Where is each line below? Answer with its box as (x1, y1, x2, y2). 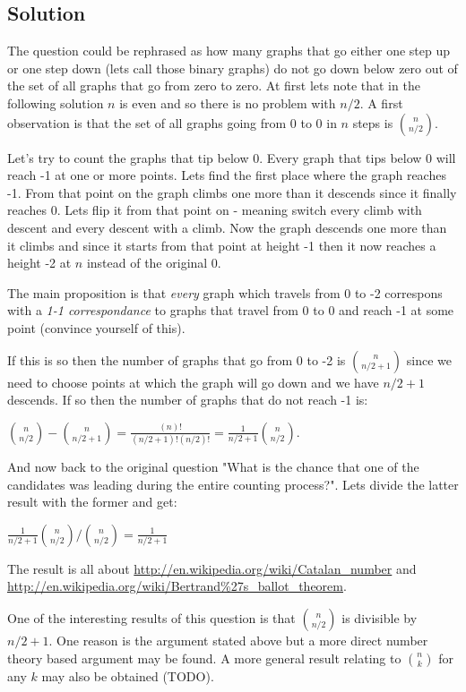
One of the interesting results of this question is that (7, 608, 296, 627)
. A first (359, 93, 403, 112)
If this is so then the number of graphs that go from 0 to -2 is (7, 350, 346, 369)
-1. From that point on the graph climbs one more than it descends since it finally (7, 183, 457, 201)
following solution (7, 93, 104, 112)
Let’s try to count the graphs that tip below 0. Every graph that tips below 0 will (7, 148, 456, 167)
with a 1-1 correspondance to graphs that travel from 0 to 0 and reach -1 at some (7, 301, 454, 320)
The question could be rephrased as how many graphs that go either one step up (7, 41, 451, 60)
